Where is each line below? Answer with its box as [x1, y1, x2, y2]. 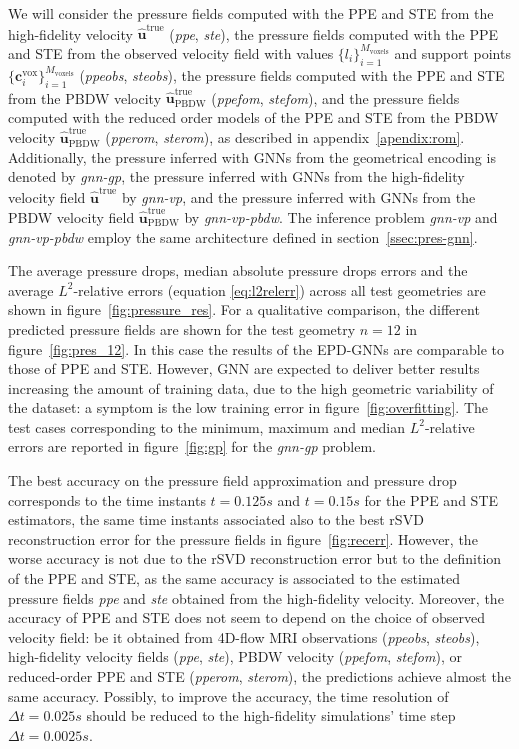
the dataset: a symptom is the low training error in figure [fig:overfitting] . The [8, 397, 488, 418]
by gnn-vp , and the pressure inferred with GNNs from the [121, 186, 476, 207]
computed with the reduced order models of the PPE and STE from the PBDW [8, 106, 499, 127]
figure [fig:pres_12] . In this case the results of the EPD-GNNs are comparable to [8, 338, 505, 359]
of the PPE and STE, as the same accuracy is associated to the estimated [8, 568, 460, 589]
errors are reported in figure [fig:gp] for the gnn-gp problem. [8, 436, 376, 457]
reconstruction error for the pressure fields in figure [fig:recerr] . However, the [8, 528, 478, 549]
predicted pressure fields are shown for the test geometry [8, 318, 356, 339]
